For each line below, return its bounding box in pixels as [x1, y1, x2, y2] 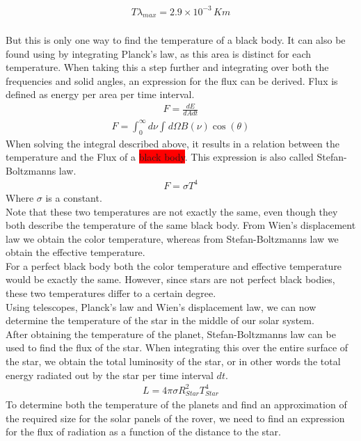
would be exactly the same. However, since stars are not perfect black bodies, [6, 272, 335, 287]
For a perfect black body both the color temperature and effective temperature [6, 258, 342, 273]
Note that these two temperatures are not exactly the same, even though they [6, 204, 338, 218]
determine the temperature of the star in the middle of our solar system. [6, 313, 314, 328]
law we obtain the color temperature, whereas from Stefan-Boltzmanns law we [6, 231, 339, 246]
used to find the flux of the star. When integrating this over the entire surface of [6, 340, 348, 355]
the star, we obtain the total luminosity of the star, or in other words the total [6, 354, 341, 369]
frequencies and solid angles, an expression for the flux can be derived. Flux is [6, 73, 338, 88]
